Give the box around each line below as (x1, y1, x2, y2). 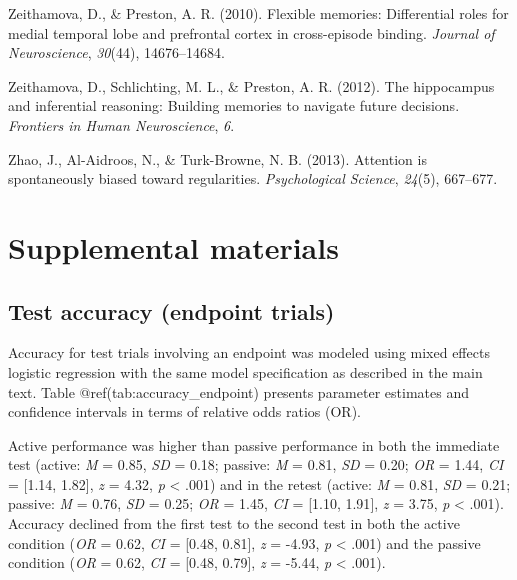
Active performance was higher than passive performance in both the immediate (8, 434, 500, 455)
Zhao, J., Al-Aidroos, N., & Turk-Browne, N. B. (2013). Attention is (8, 148, 427, 169)
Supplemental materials (8, 226, 339, 267)
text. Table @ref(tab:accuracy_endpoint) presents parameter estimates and (8, 381, 469, 402)
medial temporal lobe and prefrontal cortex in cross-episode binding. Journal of (8, 22, 495, 43)
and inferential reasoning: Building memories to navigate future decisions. (8, 95, 460, 116)
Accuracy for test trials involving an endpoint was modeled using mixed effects (8, 342, 490, 363)
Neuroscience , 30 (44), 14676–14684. (8, 42, 225, 63)
